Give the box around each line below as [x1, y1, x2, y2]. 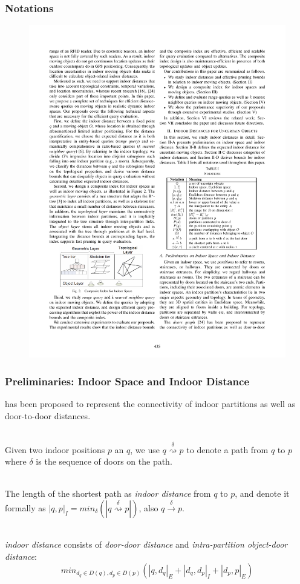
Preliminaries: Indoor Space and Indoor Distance [5, 373, 250, 388]
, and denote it [235, 487, 290, 500]
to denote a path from [186, 443, 269, 456]
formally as [5, 501, 46, 514]
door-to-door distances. [5, 409, 91, 422]
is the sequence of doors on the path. [36, 455, 172, 468]
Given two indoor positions [5, 443, 105, 456]
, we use [130, 443, 160, 456]
